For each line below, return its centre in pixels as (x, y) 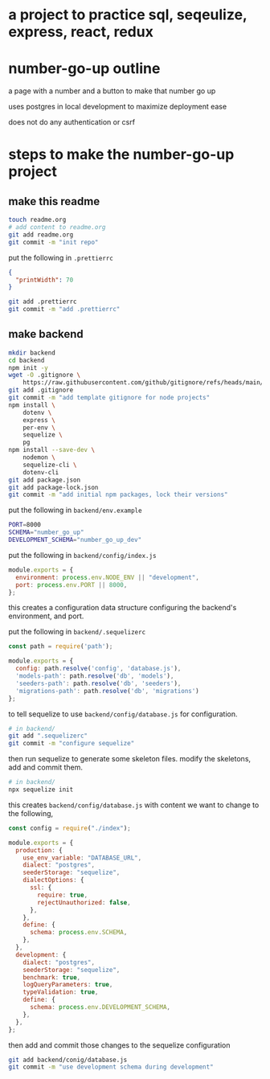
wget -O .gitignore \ (45, 375)
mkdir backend (32, 353)
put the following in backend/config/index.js (82, 555)
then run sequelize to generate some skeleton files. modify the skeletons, (130, 759)
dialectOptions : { (53, 880)
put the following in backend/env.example (75, 510)
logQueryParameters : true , (68, 985)
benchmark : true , (52, 977)
